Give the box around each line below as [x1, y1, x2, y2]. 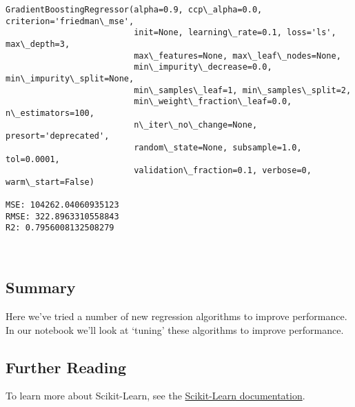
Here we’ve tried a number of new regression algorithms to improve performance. [6, 308, 347, 323]
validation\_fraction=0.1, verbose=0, [134, 166, 312, 176]
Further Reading [6, 356, 126, 377]
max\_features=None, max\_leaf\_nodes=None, [134, 50, 341, 61]
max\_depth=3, [6, 39, 70, 49]
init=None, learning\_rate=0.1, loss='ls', [134, 28, 336, 38]
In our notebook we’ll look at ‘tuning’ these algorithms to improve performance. [6, 322, 344, 337]
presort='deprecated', [6, 131, 110, 141]
